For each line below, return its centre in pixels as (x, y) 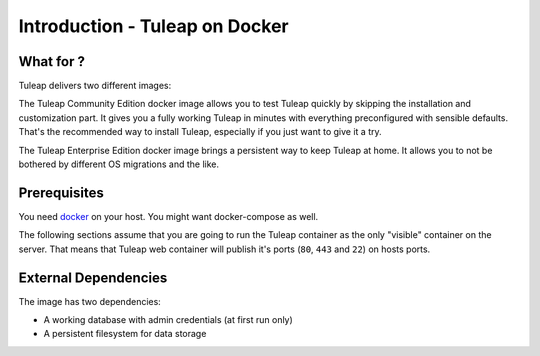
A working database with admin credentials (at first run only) (168, 319)
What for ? (51, 61)
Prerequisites (61, 192)
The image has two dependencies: (90, 301)
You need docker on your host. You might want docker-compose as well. (168, 216)
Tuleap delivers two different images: (95, 86)
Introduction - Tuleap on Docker (153, 26)
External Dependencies (93, 277)
